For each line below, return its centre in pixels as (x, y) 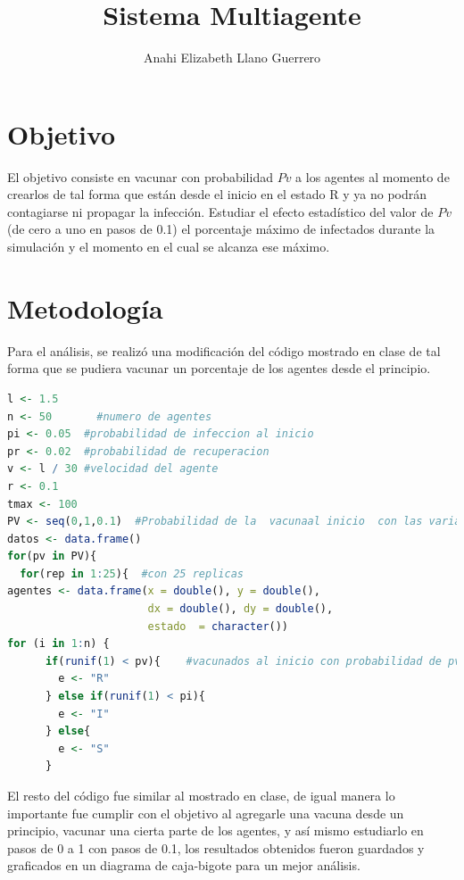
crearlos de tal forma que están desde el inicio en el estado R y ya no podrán (217, 194)
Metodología (85, 307)
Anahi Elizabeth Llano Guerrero (232, 58)
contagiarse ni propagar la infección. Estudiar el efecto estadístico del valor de (220, 211)
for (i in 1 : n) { (58, 644)
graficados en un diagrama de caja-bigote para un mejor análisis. (184, 865)
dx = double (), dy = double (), (240, 609)
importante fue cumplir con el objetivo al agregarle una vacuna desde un (206, 813)
